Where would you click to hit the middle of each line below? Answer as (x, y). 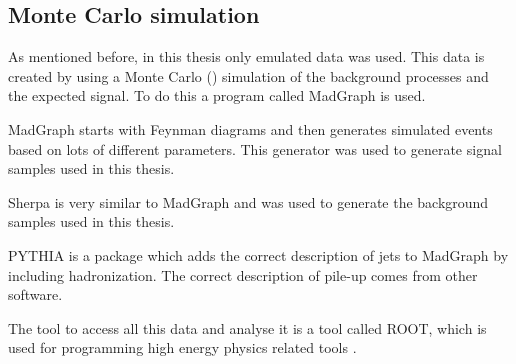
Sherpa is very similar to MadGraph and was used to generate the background (248, 201)
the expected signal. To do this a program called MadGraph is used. (217, 95)
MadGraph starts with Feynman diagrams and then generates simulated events (250, 128)
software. (35, 294)
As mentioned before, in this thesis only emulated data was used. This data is (246, 56)
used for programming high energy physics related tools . (182, 347)
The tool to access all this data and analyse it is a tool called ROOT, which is (247, 327)
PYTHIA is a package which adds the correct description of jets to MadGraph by (258, 254)
